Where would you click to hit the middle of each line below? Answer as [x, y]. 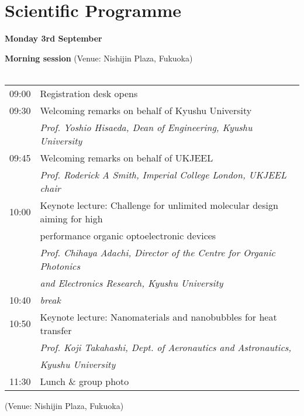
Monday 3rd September [53, 38]
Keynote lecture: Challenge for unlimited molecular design [159, 205]
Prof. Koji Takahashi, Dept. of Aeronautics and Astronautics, [166, 347]
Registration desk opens [89, 93]
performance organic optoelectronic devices [128, 235]
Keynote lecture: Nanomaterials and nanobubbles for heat [158, 317]
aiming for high [71, 218]
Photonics [60, 266]
